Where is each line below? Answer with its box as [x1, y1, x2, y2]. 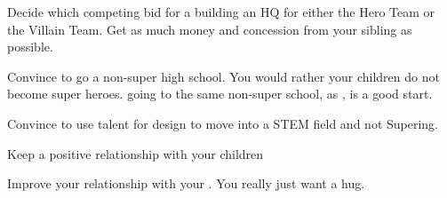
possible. [7, 37, 53, 56]
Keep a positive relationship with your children [7, 144, 264, 162]
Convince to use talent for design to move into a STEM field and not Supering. [7, 114, 439, 132]
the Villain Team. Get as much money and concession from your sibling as [7, 20, 412, 38]
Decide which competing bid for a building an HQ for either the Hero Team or [7, 3, 435, 20]
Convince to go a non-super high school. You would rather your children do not [7, 67, 440, 85]
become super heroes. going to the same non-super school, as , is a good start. [7, 84, 433, 103]
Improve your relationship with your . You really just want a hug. [7, 174, 365, 193]
